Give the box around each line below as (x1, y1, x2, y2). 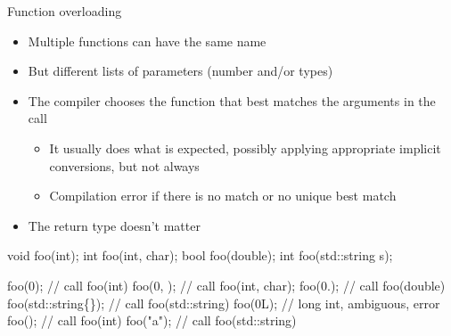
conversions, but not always (49, 156, 200, 175)
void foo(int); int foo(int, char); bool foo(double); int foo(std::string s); (7, 246, 393, 265)
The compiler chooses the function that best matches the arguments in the (28, 91, 436, 110)
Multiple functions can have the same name (28, 31, 266, 50)
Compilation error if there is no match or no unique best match (49, 186, 397, 205)
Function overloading (7, 2, 122, 20)
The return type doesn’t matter (28, 216, 201, 234)
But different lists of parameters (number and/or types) (28, 61, 333, 80)
